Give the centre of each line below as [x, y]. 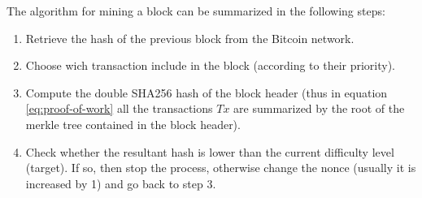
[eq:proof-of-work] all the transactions [119, 108]
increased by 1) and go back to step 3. [121, 183]
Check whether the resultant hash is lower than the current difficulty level [210, 151]
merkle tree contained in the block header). [133, 124]
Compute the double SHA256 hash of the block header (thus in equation [207, 92]
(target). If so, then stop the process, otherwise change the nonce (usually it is [221, 168]
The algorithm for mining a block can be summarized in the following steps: [196, 11]
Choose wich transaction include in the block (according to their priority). [211, 65]
